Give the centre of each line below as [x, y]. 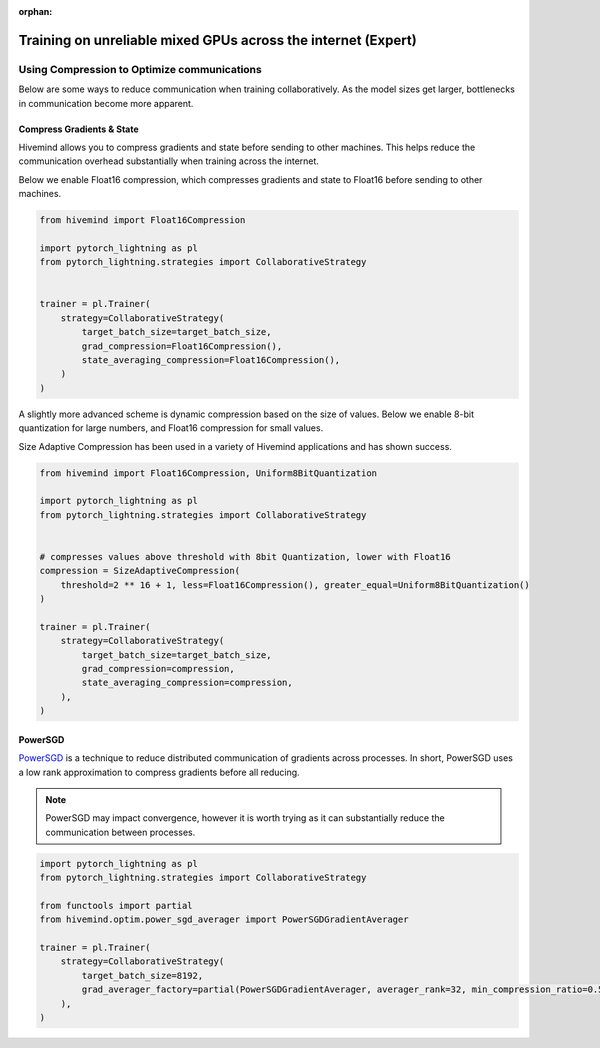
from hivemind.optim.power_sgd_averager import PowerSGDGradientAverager [224, 919]
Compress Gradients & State [78, 129]
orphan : [35, 11]
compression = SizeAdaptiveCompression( [139, 571]
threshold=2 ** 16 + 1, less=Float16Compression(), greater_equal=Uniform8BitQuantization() [295, 584]
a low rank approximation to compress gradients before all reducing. [159, 772]
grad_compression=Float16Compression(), [182, 346]
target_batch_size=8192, [142, 975]
